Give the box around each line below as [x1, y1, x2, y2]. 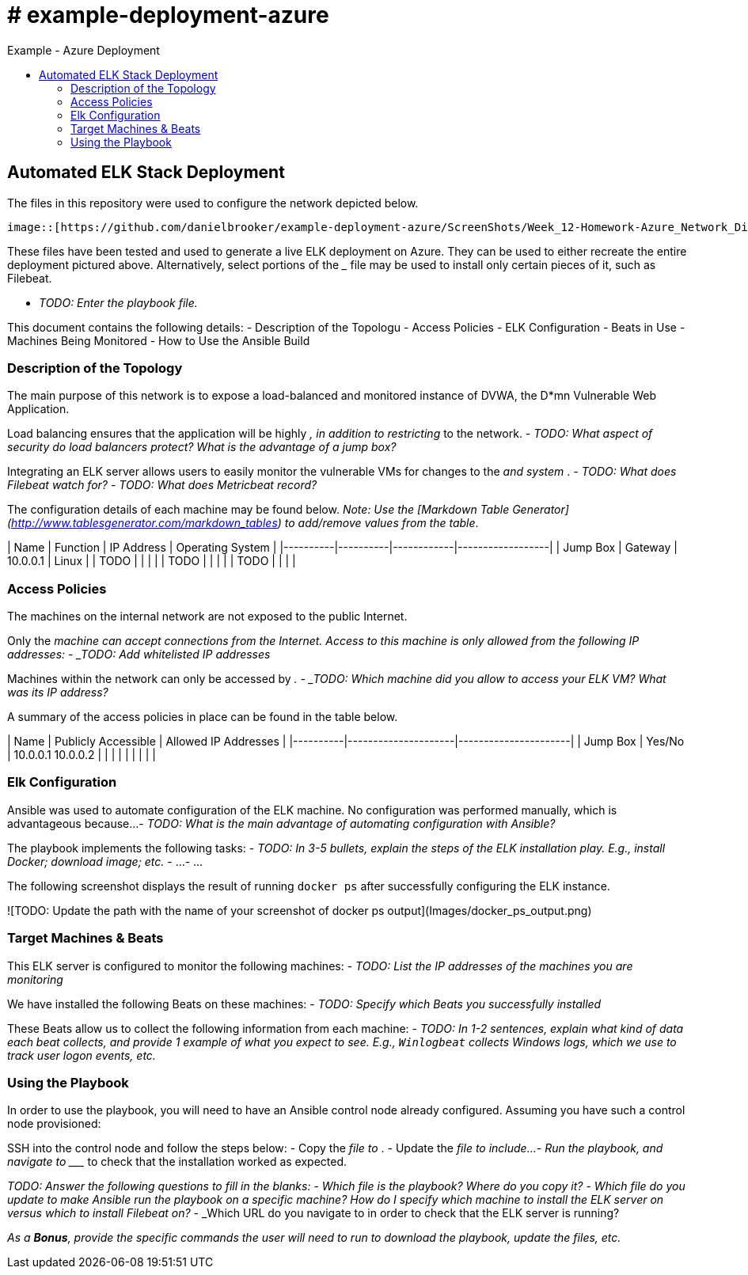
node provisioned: [7, 1117, 101, 1131]
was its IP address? [7, 685, 108, 700]
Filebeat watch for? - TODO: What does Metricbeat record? [7, 478, 317, 492]
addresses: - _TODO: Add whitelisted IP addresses [7, 647, 271, 662]
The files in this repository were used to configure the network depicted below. [7, 195, 419, 210]
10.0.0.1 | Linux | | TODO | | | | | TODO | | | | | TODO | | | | [7, 554, 296, 568]
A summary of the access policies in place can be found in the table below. [7, 710, 398, 724]
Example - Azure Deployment [7, 43, 160, 57]
